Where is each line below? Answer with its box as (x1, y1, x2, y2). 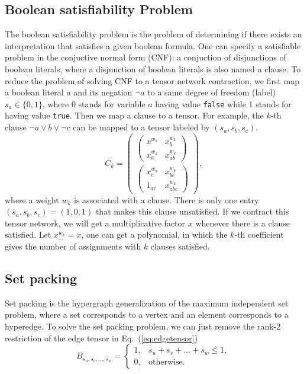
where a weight (5, 193, 59, 206)
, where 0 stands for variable (42, 97, 146, 110)
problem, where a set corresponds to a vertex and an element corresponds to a (5, 308, 289, 321)
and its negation (73, 86, 133, 98)
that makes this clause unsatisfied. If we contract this (95, 205, 289, 218)
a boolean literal (5, 86, 64, 98)
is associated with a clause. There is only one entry (74, 193, 259, 206)
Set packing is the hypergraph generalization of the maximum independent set (5, 296, 289, 309)
